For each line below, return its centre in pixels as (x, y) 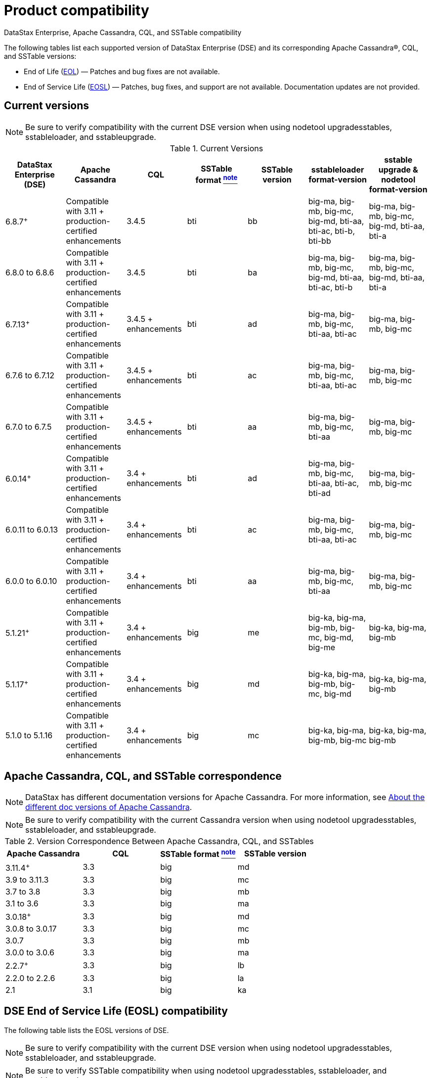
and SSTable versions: (40, 56)
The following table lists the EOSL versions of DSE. (86, 1030)
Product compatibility (77, 10)
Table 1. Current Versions (216, 148)
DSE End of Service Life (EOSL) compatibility (116, 1011)
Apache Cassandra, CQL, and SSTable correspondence (143, 776)
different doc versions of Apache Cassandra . (109, 807)
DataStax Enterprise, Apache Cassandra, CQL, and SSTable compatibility (123, 32)
